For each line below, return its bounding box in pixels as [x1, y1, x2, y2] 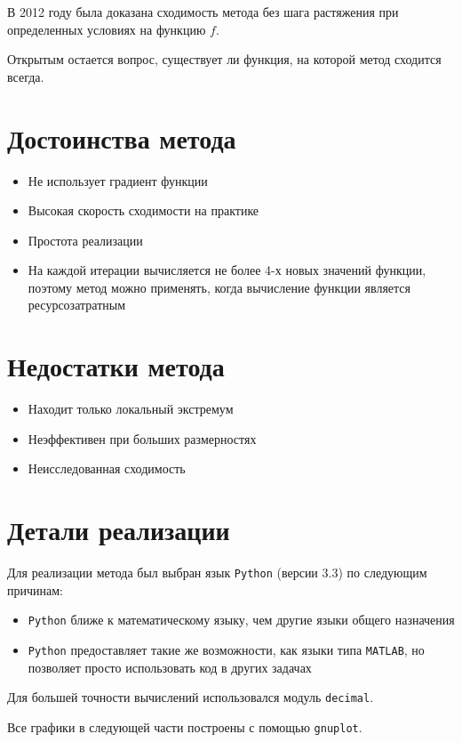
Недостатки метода [7, 348, 225, 384]
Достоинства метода [7, 119, 236, 156]
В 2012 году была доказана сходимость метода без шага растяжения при [7, 3, 399, 20]
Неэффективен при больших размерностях [28, 429, 257, 448]
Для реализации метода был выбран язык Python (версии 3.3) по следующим [7, 563, 427, 582]
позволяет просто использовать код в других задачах [28, 657, 312, 676]
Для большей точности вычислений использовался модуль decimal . [7, 688, 374, 706]
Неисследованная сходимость [28, 459, 186, 478]
